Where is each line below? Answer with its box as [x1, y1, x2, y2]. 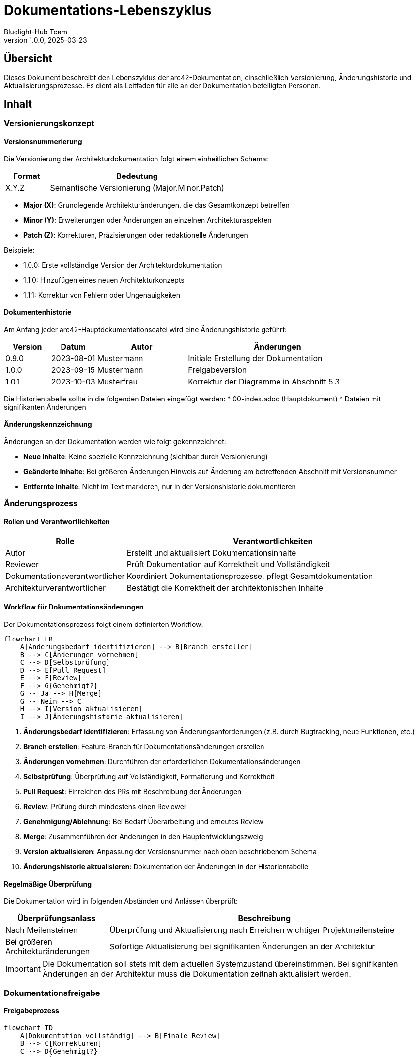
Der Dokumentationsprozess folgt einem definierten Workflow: [4, 620, 203, 628]
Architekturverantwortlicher [5, 582, 106, 593]
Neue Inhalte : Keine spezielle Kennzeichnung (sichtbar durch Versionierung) [23, 452, 268, 461]
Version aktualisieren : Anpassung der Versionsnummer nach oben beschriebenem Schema [23, 847, 317, 856]
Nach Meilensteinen [5, 925, 78, 935]
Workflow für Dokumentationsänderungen [4, 603, 144, 611]
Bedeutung [116, 171, 158, 181]
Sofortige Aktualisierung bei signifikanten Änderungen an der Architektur [109, 942, 375, 952]
